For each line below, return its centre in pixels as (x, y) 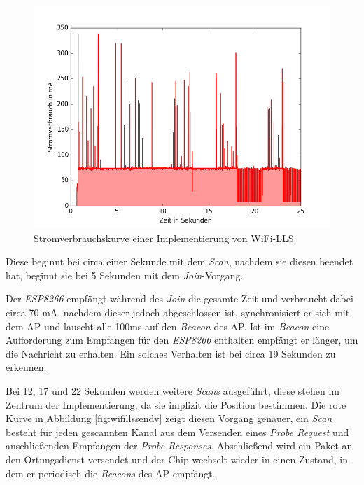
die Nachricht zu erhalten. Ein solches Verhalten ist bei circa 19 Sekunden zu (171, 353)
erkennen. (26, 367)
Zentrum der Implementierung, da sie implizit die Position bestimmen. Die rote (176, 404)
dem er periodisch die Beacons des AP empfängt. (111, 473)
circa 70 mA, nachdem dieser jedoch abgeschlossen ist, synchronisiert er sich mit (178, 312)
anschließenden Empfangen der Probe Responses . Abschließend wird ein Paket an (179, 445)
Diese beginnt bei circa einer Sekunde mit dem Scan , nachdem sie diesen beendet (180, 261)
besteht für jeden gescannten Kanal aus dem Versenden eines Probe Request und (177, 431)
